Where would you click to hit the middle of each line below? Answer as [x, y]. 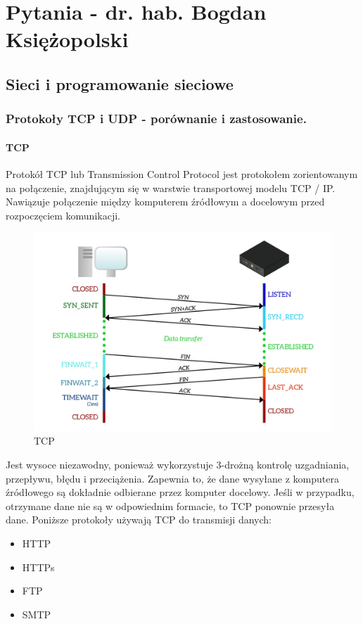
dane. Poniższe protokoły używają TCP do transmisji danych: [139, 520]
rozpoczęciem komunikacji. [63, 215]
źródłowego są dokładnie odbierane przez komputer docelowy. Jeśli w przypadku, [180, 492]
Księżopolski [67, 39]
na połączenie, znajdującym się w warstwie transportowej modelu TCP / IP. [171, 187]
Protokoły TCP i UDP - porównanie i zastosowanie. [156, 119]
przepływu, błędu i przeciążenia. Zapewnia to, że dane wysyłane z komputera [172, 478]
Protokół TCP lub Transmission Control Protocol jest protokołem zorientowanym [182, 173]
